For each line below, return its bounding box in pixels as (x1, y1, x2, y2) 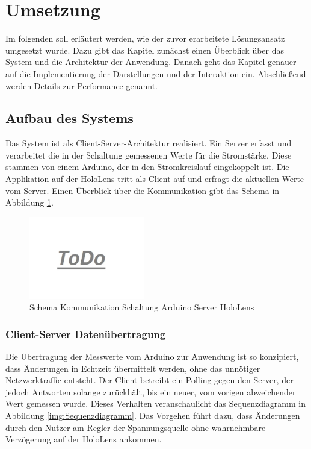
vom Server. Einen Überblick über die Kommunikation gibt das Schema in (5, 184, 280, 196)
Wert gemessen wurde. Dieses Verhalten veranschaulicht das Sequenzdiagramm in (5, 397, 306, 410)
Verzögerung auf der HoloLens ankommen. (5, 433, 162, 445)
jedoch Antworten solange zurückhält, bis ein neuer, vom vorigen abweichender (5, 385, 296, 398)
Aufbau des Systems (5, 108, 134, 127)
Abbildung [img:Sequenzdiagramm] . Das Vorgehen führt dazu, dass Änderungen (5, 409, 300, 421)
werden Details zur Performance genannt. (5, 79, 158, 92)
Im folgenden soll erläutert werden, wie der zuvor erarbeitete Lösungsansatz (5, 32, 285, 45)
